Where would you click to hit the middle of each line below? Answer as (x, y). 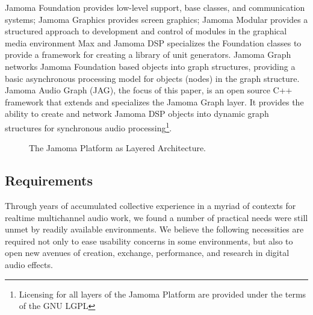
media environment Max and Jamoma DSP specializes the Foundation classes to (153, 42)
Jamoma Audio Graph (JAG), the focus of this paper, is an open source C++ (149, 90)
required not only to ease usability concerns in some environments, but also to (149, 241)
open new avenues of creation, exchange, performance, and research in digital (147, 253)
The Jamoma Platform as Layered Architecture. (118, 148)
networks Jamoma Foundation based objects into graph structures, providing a (150, 66)
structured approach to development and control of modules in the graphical (146, 31)
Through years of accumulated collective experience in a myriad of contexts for (150, 205)
